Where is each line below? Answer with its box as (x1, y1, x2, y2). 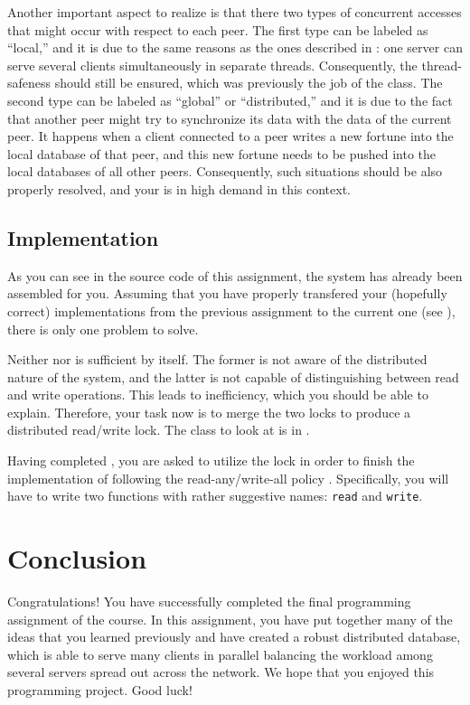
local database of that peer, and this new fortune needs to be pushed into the (7, 144, 437, 163)
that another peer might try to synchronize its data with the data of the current (7, 108, 452, 127)
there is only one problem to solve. (7, 319, 199, 338)
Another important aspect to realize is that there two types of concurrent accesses (7, 3, 462, 21)
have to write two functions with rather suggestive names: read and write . (7, 486, 423, 505)
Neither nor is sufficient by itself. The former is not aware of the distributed (7, 350, 428, 369)
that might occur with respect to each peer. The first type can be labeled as (7, 20, 428, 39)
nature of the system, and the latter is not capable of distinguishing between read (7, 367, 459, 386)
